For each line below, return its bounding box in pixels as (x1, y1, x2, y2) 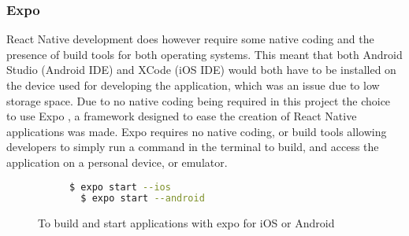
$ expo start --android (80, 193, 205, 205)
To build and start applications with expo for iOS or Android (38, 215, 335, 231)
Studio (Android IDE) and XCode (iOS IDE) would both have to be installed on (6, 61, 396, 78)
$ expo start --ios (69, 181, 171, 193)
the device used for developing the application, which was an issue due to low (6, 77, 380, 93)
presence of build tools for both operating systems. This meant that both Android (6, 46, 403, 62)
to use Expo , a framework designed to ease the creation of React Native (6, 108, 357, 124)
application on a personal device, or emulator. (6, 153, 228, 170)
